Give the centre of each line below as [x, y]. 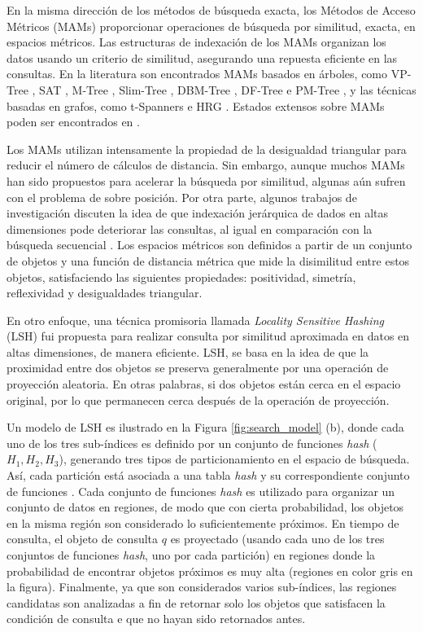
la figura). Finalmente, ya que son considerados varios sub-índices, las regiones [202, 587]
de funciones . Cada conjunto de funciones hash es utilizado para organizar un [201, 491]
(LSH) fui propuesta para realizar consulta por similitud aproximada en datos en [208, 336]
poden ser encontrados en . [73, 122]
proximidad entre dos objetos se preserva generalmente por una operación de [198, 368]
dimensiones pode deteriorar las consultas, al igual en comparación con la [190, 228]
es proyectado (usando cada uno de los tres [277, 539]
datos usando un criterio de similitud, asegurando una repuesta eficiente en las [202, 57]
